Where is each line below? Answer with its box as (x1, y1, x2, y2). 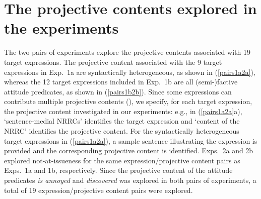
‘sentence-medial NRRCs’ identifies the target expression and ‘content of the (4, 116, 240, 126)
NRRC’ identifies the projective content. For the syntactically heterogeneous (4, 126, 239, 136)
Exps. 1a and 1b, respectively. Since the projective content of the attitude (4, 165, 233, 175)
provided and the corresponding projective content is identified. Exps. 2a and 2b (4, 145, 253, 156)
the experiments (4, 18, 119, 38)
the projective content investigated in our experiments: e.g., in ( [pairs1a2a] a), (4, 106, 242, 116)
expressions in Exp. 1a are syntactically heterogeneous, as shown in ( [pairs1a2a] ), (4, 66, 255, 77)
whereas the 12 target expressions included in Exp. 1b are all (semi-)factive (4, 76, 238, 87)
